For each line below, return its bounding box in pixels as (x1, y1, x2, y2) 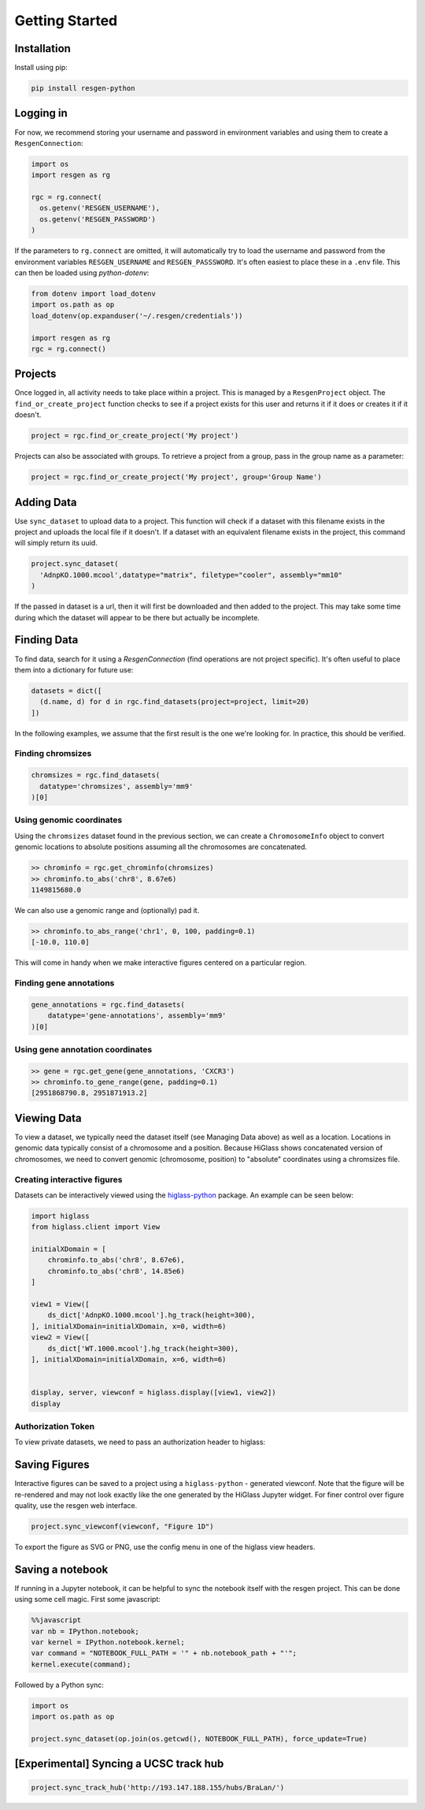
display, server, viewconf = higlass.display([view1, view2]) (31, 1388, 276, 1397)
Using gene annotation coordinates (14, 1044, 153, 1055)
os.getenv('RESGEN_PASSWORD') (39, 214, 157, 224)
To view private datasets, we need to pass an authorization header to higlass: (14, 1437, 266, 1447)
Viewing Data (14, 1112, 82, 1125)
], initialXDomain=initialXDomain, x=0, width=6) (31, 1321, 227, 1331)
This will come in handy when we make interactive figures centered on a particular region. (14, 958, 307, 967)
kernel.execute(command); (31, 1659, 131, 1669)
